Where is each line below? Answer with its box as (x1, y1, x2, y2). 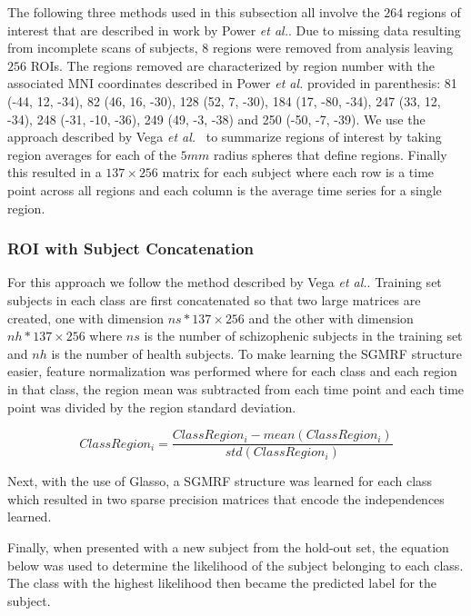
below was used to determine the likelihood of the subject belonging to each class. (7, 555, 464, 574)
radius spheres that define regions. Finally (213, 144, 447, 164)
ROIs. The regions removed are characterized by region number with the (30, 55, 435, 75)
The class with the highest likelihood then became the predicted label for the (7, 573, 437, 592)
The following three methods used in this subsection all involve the (7, 3, 380, 21)
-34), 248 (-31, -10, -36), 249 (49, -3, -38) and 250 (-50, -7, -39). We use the (7, 109, 426, 128)
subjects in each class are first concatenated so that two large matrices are (7, 290, 421, 309)
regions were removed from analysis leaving (212, 38, 453, 57)
